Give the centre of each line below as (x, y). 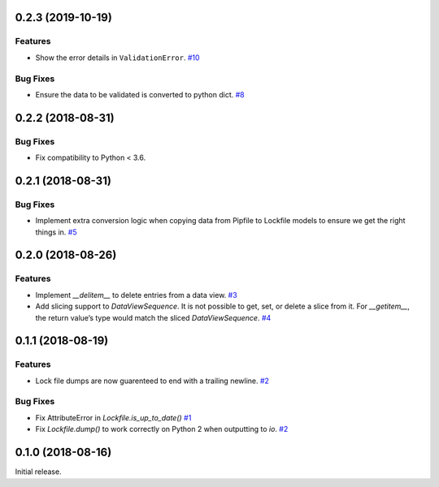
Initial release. (38, 472)
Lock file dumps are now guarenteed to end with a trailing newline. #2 (152, 381)
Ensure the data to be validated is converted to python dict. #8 (140, 94)
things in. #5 (56, 232)
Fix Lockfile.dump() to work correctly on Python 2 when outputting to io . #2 (162, 429)
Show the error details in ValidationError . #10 (117, 58)
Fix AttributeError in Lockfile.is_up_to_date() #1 (113, 417)
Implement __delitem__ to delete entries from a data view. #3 (136, 295)
